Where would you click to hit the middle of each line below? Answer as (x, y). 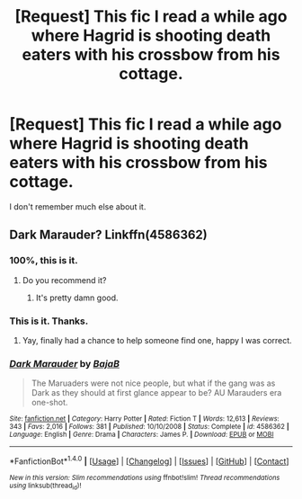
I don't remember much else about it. (78, 206)
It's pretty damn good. (77, 298)
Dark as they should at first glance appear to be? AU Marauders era (156, 393)
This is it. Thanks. (49, 321)
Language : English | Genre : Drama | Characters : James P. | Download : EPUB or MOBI (142, 435)
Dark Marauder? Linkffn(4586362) (109, 235)
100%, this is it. (44, 261)
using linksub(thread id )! (45, 486)
